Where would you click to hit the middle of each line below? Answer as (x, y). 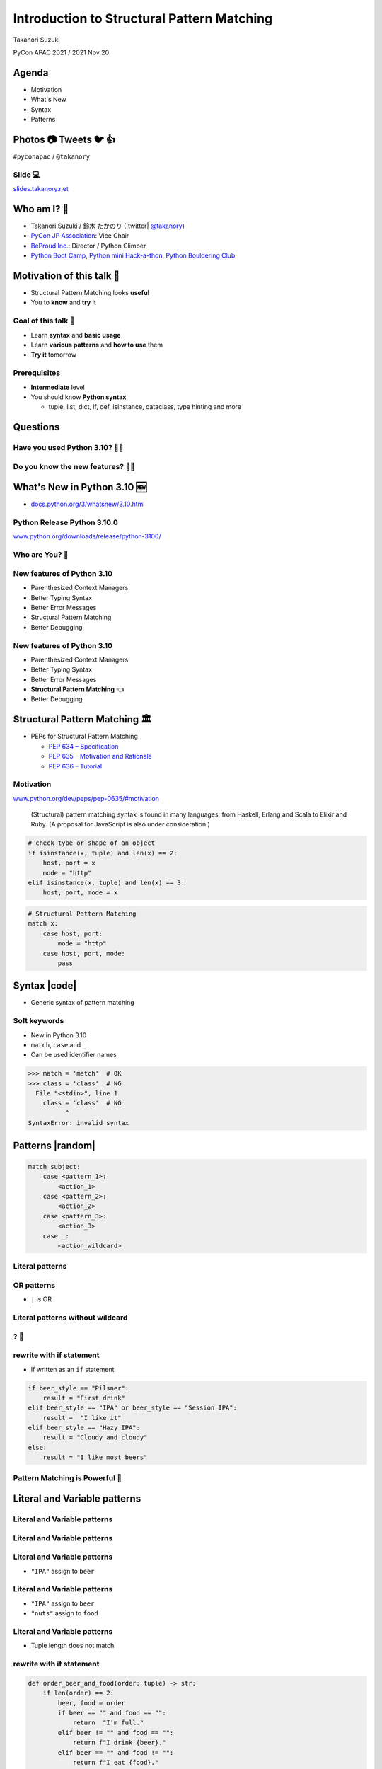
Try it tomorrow (54, 355)
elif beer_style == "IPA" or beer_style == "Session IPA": (132, 1408)
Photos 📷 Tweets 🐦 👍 (64, 139)
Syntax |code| (45, 986)
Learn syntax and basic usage (76, 335)
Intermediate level (58, 387)
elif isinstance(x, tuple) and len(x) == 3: (106, 882)
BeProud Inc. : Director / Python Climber (88, 246)
